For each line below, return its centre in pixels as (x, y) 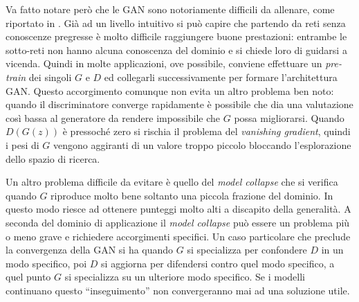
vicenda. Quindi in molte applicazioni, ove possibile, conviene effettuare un (164, 63)
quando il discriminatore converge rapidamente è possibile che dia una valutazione (179, 104)
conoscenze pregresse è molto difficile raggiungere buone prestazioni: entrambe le (176, 36)
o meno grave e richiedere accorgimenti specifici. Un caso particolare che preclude (178, 236)
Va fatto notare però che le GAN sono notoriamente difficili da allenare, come (170, 9)
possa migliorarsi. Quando (289, 117)
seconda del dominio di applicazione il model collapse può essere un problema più (178, 222)
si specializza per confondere (247, 250)
